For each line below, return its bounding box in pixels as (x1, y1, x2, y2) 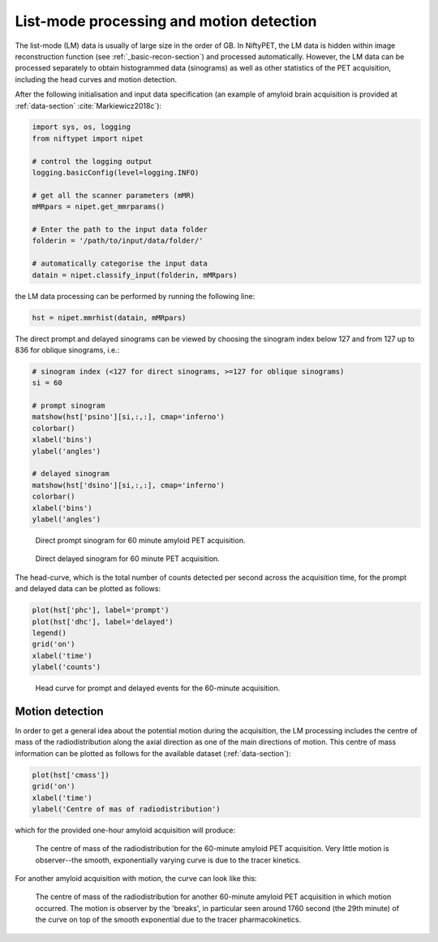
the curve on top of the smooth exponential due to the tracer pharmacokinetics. (35, 914, 302, 925)
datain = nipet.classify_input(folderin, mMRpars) (32, 270, 238, 279)
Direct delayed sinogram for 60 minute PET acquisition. (35, 554, 221, 564)
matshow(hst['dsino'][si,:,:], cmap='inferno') (32, 480, 225, 490)
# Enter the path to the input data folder (32, 225, 208, 234)
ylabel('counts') (32, 663, 101, 672)
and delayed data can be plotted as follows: (15, 584, 161, 594)
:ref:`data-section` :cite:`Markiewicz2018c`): (15, 101, 162, 110)
